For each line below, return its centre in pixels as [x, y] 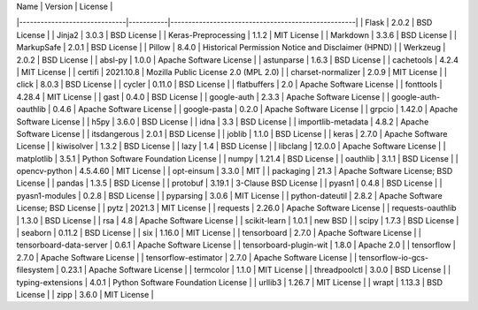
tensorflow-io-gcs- [394, 257]
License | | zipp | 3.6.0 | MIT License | [85, 294]
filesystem [35, 270]
